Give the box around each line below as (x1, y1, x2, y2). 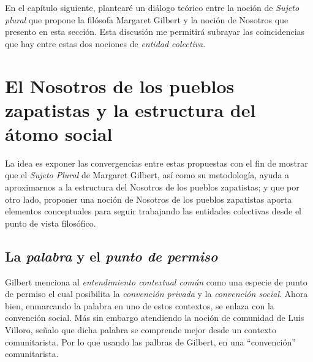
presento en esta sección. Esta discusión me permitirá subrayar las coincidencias (5, 25, 305, 38)
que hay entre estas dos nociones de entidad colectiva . (5, 37, 206, 50)
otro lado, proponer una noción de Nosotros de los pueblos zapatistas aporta (5, 192, 292, 205)
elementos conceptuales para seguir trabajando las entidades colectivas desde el (5, 205, 301, 217)
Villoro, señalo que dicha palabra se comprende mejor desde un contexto (5, 323, 276, 336)
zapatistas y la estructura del (5, 97, 256, 122)
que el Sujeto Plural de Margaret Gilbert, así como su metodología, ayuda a (5, 168, 290, 181)
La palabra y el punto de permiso (5, 246, 218, 265)
